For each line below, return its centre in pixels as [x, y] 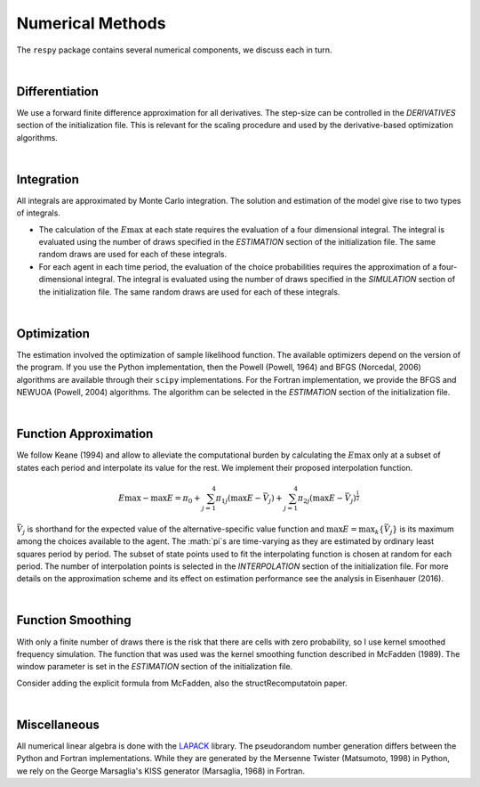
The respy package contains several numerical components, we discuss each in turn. [174, 50]
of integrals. [39, 213]
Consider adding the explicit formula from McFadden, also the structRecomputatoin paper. [182, 683]
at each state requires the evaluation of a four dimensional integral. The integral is [295, 229]
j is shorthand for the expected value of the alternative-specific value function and [173, 530]
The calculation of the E [83, 229]
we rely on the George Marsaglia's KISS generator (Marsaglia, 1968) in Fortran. [161, 771]
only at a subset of [406, 455]
